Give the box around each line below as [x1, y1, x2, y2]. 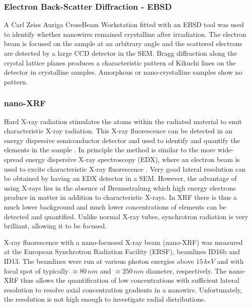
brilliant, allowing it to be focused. [4, 221, 107, 231]
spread [4, 154, 23, 164]
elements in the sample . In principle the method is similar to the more [4, 145, 216, 155]
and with [217, 256, 244, 266]
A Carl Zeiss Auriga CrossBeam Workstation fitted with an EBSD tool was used [4, 19, 244, 30]
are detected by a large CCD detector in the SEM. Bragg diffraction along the [4, 48, 237, 58]
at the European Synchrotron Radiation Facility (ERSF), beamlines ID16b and [4, 246, 240, 257]
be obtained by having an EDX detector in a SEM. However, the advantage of [4, 173, 237, 183]
